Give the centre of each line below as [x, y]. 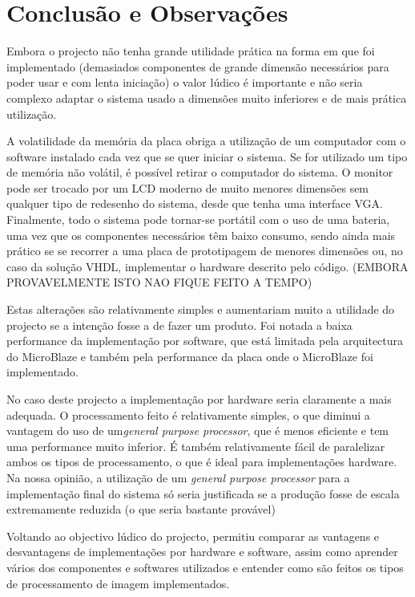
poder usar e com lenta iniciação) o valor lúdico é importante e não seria [185, 82]
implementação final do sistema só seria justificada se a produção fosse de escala [203, 493]
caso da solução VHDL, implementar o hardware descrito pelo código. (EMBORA [207, 266]
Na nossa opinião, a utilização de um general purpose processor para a [178, 477]
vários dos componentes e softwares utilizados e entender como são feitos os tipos [205, 567]
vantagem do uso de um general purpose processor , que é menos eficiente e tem [198, 430]
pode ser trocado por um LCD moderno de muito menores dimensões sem [188, 187]
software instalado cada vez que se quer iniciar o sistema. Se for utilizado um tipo [207, 156]
